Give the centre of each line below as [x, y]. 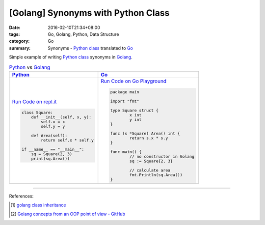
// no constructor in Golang [162, 156]
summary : [20, 48]
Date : [15, 28]
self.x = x [53, 122]
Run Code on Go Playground [134, 81]
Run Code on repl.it [34, 102]
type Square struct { [134, 110]
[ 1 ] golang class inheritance [38, 205]
